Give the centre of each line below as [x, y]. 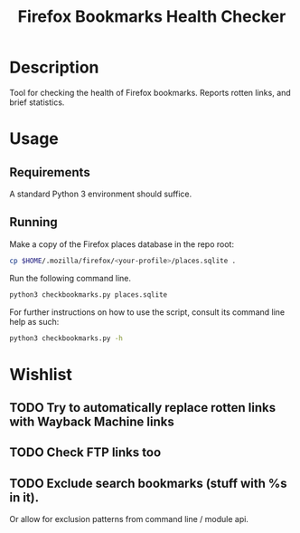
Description [54, 67]
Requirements [50, 172]
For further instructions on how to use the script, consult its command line [147, 312]
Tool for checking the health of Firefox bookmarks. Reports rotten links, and [150, 92]
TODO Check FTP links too [85, 453]
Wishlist [41, 374]
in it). [24, 497]
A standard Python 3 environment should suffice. [101, 194]
